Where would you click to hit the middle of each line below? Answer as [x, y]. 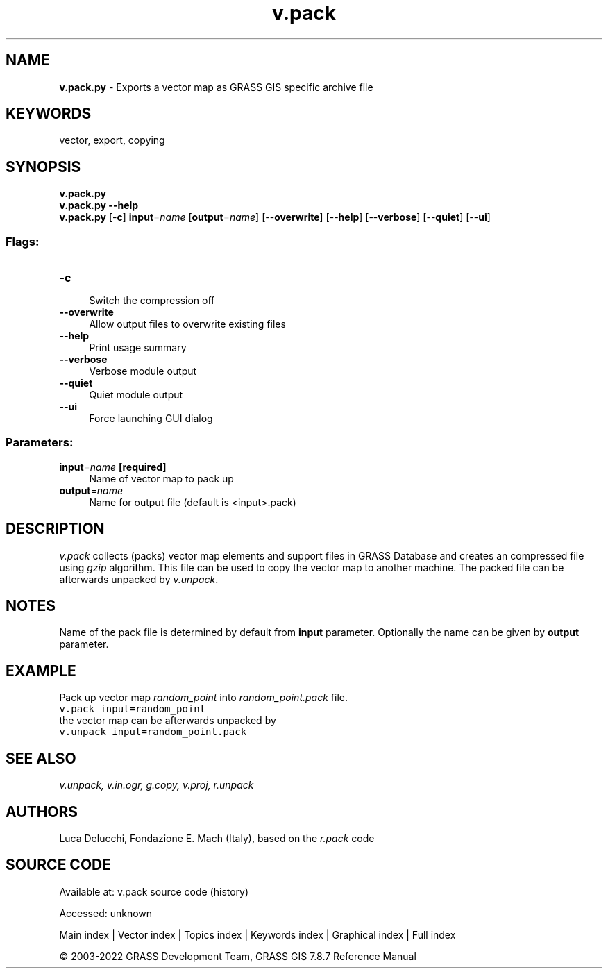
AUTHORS [42, 812]
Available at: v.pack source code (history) [154, 891]
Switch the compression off [152, 301]
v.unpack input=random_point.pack [153, 732]
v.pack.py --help [99, 205]
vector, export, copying [112, 140]
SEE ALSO [41, 758]
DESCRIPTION [55, 529]
